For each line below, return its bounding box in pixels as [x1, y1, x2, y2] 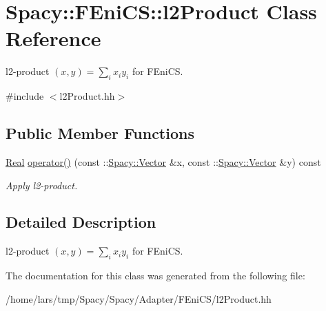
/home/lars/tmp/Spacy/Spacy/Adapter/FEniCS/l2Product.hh [6, 291, 272, 305]
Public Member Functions [6, 122, 194, 144]
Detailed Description [6, 211, 156, 233]
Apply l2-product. [6, 178, 78, 192]
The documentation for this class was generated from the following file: [6, 268, 305, 283]
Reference [6, 24, 101, 52]
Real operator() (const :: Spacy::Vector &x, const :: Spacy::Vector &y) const [6, 154, 321, 169]
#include [6, 89, 44, 103]
